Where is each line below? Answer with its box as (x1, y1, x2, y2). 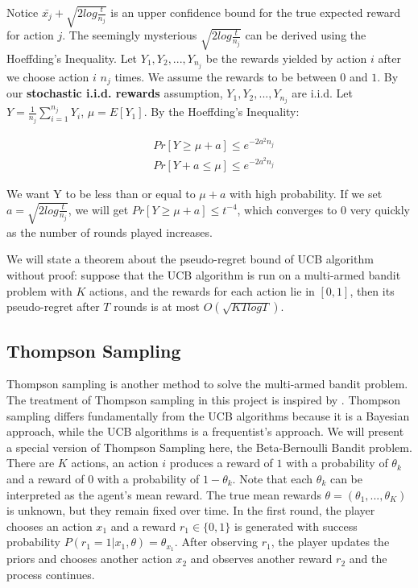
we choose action (6, 68, 89, 85)
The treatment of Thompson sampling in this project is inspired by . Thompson (6, 391, 401, 408)
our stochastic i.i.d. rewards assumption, (6, 85, 223, 101)
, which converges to (237, 201, 337, 217)
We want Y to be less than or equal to (6, 185, 196, 202)
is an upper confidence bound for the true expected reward (110, 4, 400, 20)
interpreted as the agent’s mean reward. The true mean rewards (6, 486, 321, 503)
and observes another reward (190, 550, 333, 567)
